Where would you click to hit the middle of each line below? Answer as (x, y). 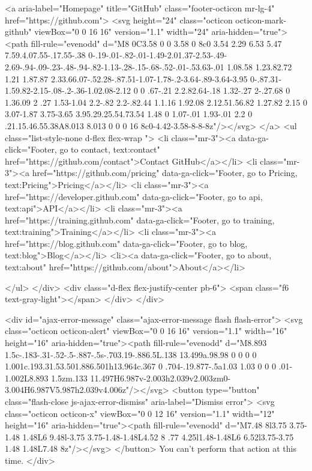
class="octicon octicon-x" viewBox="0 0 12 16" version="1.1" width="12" (140, 413)
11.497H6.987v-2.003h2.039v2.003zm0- (160, 378)
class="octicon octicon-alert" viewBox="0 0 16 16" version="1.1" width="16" (146, 331)
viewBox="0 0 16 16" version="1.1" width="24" (121, 32)
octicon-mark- (261, 20)
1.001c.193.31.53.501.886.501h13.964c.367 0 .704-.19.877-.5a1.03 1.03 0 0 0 (140, 366)
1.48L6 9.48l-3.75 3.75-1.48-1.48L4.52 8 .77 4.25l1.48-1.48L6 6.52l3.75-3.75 (158, 436)
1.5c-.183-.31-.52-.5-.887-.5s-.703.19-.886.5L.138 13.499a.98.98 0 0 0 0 (131, 354)
